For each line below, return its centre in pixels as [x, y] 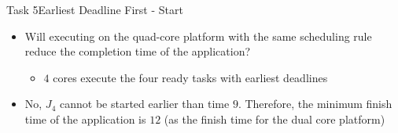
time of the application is [85, 119]
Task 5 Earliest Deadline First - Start [95, 9]
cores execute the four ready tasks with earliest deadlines [190, 77]
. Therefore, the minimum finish [315, 104]
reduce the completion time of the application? [138, 51]
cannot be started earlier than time [144, 104]
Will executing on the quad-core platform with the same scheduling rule [198, 36]
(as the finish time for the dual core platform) [275, 119]
